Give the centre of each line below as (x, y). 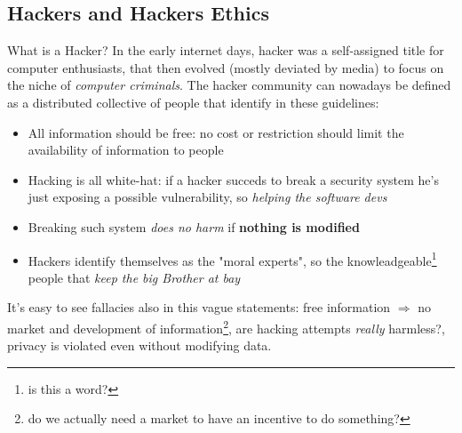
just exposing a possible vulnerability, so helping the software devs (207, 197)
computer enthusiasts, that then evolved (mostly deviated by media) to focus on (226, 67)
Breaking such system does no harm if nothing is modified (194, 226)
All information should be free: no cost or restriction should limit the (216, 132)
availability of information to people (126, 150)
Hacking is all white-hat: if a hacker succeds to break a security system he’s (233, 179)
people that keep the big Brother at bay (134, 277)
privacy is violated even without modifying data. (139, 345)
